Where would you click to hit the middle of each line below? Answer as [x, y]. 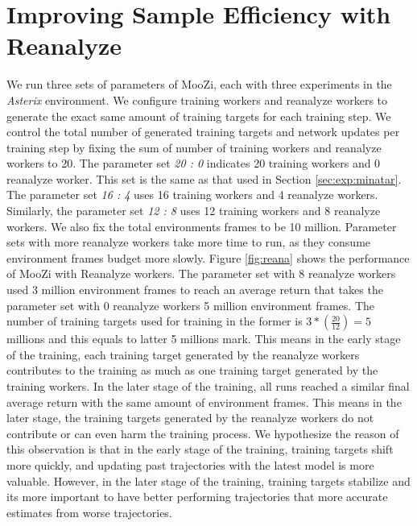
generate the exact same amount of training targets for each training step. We [199, 116]
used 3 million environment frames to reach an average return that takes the [195, 290]
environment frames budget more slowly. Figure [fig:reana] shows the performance [208, 257]
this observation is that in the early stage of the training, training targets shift [200, 449]
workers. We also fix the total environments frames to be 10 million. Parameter [202, 226]
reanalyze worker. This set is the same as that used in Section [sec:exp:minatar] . [204, 178]
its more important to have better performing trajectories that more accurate [197, 497]
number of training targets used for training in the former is [155, 321]
